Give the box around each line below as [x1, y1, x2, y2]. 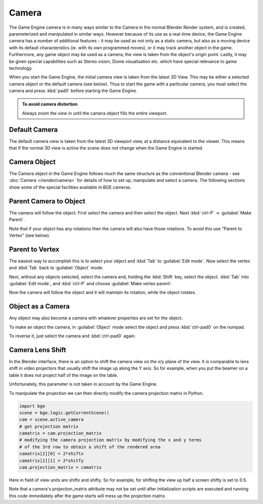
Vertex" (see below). [9, 232, 51, 238]
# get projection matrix [19, 424, 79, 429]
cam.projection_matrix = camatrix [19, 465, 102, 470]
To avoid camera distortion [22, 101, 78, 107]
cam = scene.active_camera [19, 417, 84, 423]
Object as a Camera [9, 302, 70, 310]
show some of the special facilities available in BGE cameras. [9, 184, 131, 190]
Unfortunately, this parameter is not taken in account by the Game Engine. [9, 381, 158, 387]
